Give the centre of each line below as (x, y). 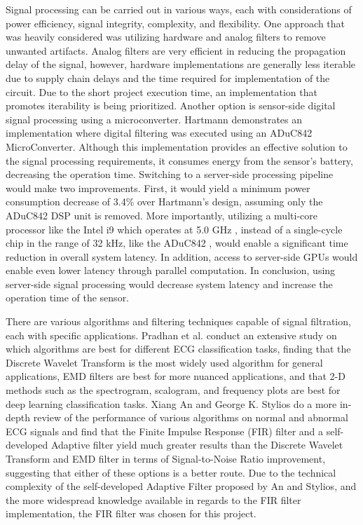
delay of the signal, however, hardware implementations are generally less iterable (181, 64)
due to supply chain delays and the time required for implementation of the (168, 77)
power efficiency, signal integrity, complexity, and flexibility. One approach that (176, 23)
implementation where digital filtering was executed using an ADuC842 (159, 133)
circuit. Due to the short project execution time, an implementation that (162, 91)
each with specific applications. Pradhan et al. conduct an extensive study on (171, 335)
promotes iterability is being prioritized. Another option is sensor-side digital (171, 105)
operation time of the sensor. (68, 298)
